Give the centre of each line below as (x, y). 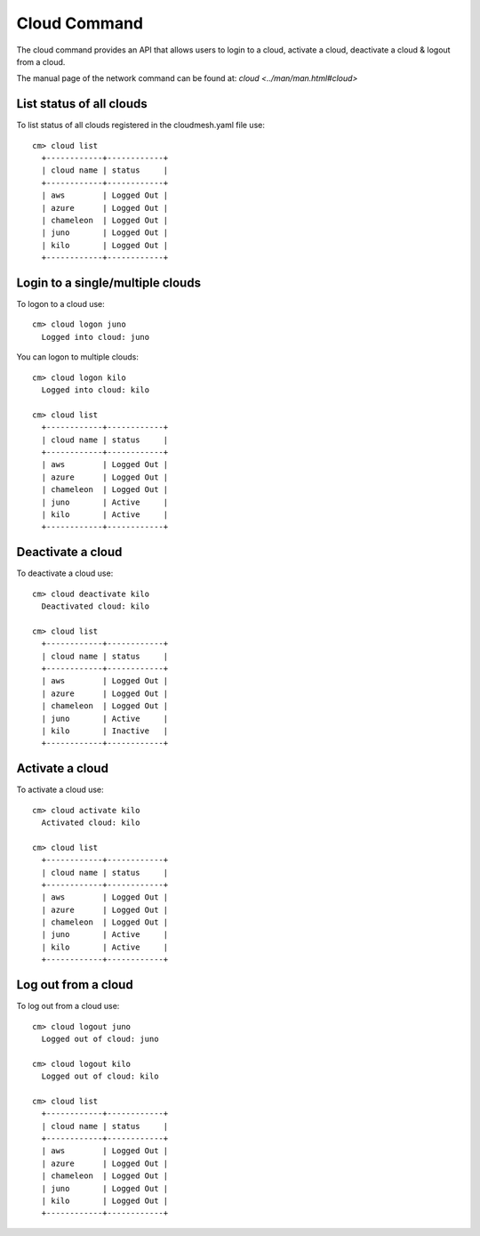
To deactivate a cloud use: (65, 573)
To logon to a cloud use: (61, 304)
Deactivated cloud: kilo (96, 606)
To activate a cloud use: (60, 790)
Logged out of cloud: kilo (100, 1076)
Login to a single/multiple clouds (109, 283)
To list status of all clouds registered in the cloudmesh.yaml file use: (141, 125)
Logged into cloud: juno (96, 337)
